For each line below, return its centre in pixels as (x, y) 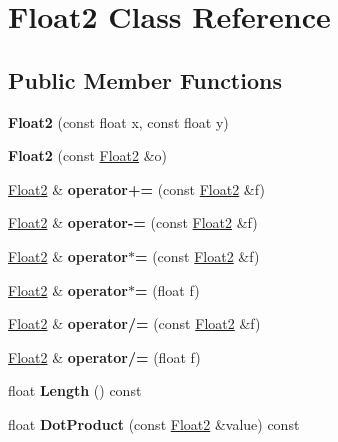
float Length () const (75, 390)
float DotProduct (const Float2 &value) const (154, 423)
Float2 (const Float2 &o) (88, 155)
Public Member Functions (145, 79)
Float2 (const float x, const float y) (118, 121)
